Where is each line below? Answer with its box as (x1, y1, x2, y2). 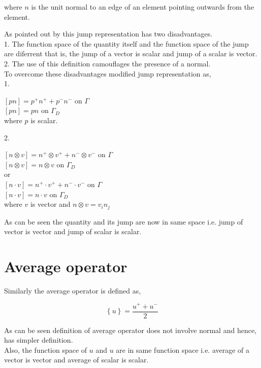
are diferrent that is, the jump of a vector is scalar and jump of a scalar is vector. (4, 48, 257, 59)
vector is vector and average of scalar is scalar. (4, 354, 149, 365)
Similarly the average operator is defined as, (4, 285, 141, 296)
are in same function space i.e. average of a (116, 344, 250, 355)
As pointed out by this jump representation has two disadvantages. (4, 28, 213, 39)
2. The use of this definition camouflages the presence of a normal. (4, 58, 211, 68)
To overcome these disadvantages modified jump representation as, (4, 68, 211, 79)
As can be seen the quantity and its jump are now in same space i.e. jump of (4, 216, 243, 227)
